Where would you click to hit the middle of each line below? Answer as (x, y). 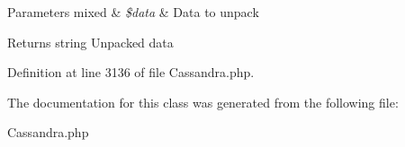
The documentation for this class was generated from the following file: (203, 102)
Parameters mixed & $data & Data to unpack (133, 12)
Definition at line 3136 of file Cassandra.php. (131, 72)
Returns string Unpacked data (90, 42)
